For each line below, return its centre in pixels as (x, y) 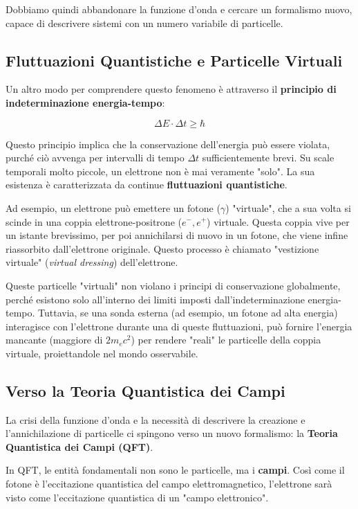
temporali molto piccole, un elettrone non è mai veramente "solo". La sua (160, 171)
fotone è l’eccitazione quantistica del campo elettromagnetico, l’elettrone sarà (169, 484)
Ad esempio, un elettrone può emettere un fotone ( (113, 207)
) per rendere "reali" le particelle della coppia (226, 340)
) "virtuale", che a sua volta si (288, 207)
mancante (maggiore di (54, 340)
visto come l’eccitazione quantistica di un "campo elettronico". (137, 497)
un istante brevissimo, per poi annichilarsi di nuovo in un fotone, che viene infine (177, 235)
